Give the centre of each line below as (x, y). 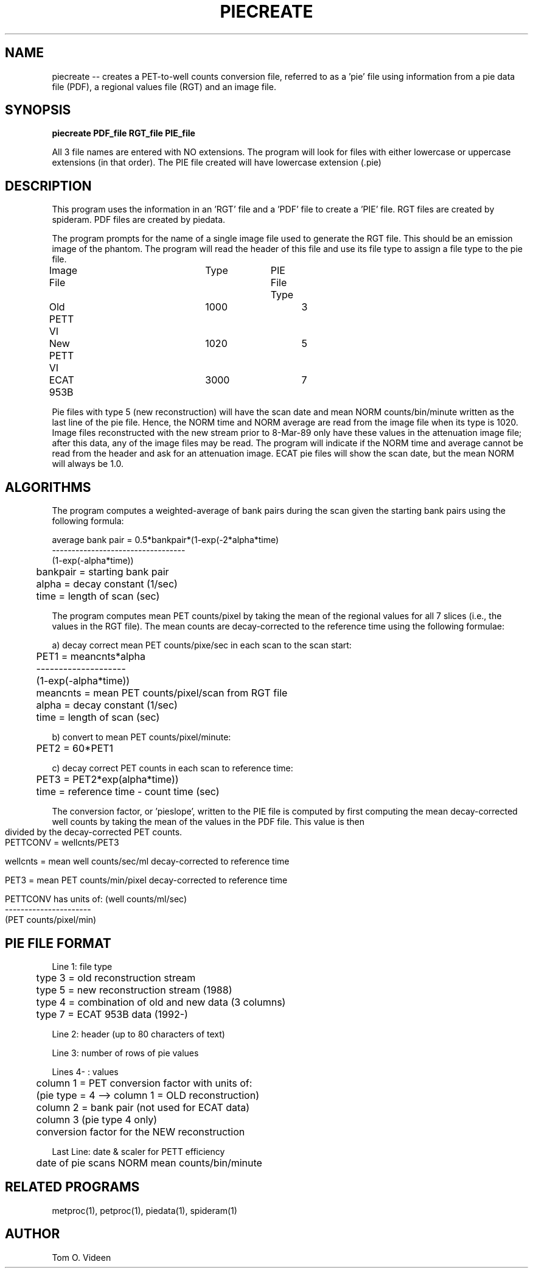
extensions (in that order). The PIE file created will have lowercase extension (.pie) (217, 163)
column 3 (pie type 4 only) (97, 1119)
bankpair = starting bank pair (103, 572)
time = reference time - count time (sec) (128, 792)
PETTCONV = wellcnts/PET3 (62, 843)
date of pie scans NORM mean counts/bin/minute (149, 1163)
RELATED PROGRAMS (72, 1187)
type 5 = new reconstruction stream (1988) (134, 990)
